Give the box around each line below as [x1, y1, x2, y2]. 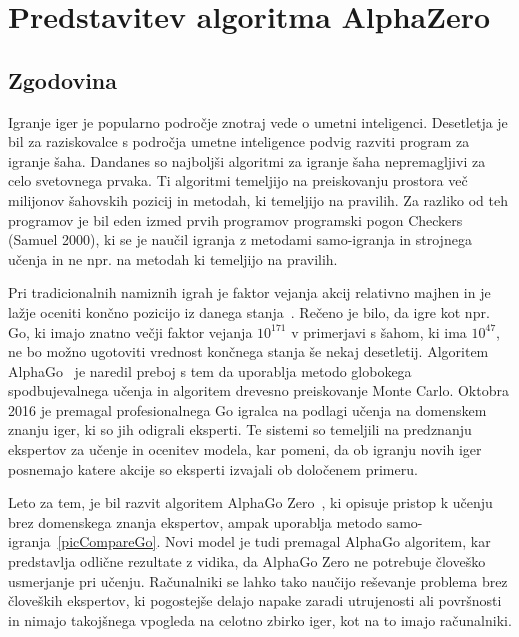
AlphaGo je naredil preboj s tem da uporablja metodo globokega [8, 360, 412, 381]
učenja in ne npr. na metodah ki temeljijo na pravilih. [8, 248, 338, 269]
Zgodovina [8, 64, 118, 95]
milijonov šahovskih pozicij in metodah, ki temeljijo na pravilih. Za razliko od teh [8, 189, 509, 210]
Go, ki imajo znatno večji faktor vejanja [8, 321, 253, 342]
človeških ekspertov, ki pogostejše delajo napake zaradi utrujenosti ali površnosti [8, 590, 502, 611]
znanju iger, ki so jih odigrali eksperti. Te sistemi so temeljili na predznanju [8, 419, 472, 440]
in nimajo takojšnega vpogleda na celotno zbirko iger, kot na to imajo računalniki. [8, 609, 512, 630]
